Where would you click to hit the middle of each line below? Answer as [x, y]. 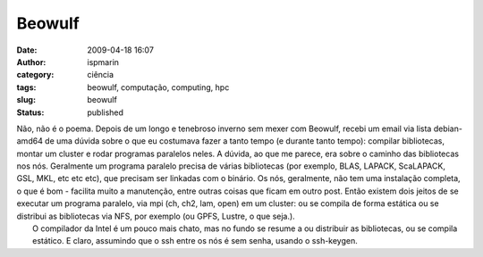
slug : [26, 100]
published [106, 112]
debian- [448, 128]
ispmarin [103, 62]
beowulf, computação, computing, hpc [158, 87]
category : [35, 75]
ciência [101, 75]
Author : [31, 62]
